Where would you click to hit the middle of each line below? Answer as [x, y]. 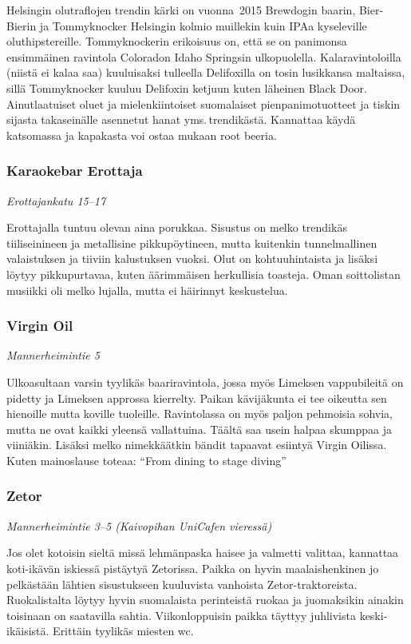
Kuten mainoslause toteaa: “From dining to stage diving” [146, 460]
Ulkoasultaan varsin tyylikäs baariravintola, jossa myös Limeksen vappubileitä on [205, 382]
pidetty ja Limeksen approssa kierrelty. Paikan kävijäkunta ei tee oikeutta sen [197, 398]
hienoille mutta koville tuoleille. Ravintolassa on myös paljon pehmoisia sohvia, [200, 413]
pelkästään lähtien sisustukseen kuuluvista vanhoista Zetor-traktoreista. [182, 584]
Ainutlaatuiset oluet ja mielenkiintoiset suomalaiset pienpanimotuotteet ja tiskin [204, 103]
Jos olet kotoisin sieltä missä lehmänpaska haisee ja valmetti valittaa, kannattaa [203, 553]
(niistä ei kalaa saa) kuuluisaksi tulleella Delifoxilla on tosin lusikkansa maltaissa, [206, 72]
